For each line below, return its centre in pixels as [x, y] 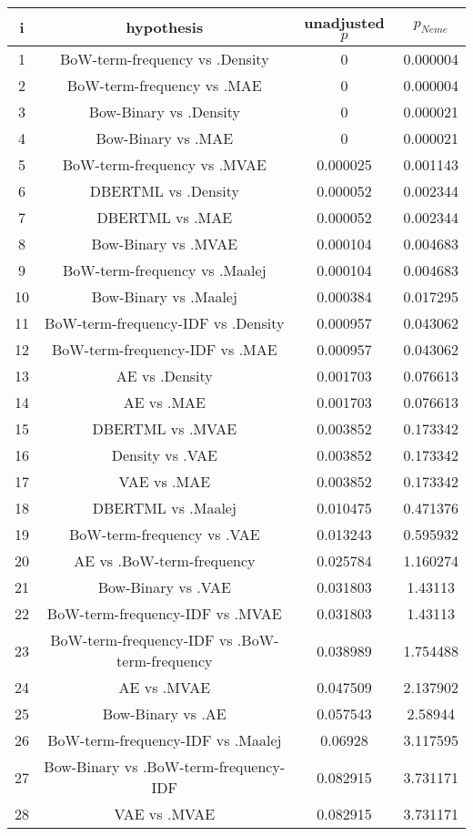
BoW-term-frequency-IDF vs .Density [165, 323]
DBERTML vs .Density [164, 191]
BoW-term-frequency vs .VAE [165, 534]
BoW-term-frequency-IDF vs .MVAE [164, 613]
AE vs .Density [164, 376]
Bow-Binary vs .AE [164, 714]
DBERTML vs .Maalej [164, 508]
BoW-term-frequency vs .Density [165, 59]
